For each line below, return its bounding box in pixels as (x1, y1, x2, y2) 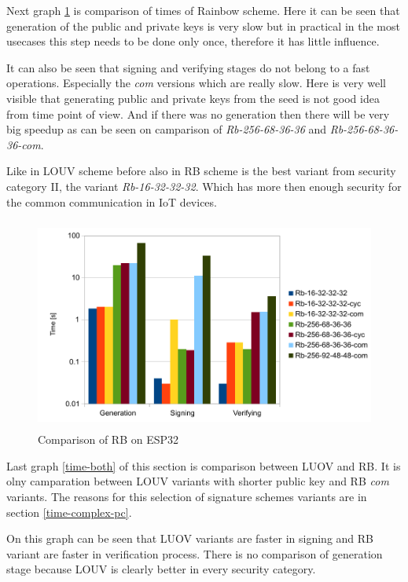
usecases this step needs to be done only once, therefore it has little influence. (6, 33, 380, 49)
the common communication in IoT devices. (6, 193, 217, 210)
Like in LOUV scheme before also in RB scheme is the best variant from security (6, 163, 396, 179)
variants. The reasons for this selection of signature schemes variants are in (6, 489, 367, 505)
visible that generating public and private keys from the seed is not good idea (6, 90, 380, 106)
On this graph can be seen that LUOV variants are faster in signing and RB (6, 530, 374, 547)
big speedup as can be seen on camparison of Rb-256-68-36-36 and (6, 121, 327, 137)
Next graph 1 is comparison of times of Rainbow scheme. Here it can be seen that (6, 2, 400, 18)
